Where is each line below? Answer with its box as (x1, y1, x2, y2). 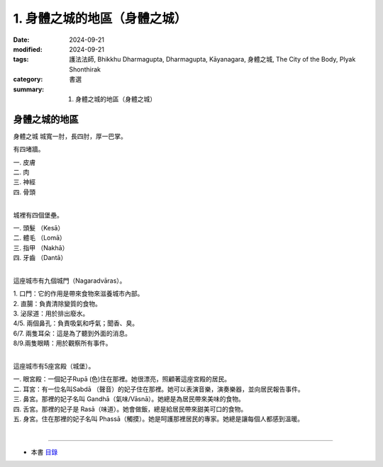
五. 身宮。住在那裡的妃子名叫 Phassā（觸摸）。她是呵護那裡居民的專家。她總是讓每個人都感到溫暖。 (13, 415, 304, 423)
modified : (13, 45, 43, 53)
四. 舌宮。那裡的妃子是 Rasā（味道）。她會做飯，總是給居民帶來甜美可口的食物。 (13, 405, 248, 413)
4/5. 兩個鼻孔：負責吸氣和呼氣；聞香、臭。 (13, 319, 138, 327)
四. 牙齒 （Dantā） (13, 254, 67, 262)
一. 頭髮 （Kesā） (13, 223, 65, 232)
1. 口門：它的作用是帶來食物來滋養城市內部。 (13, 289, 144, 298)
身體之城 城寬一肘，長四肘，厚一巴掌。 (13, 132, 127, 140)
